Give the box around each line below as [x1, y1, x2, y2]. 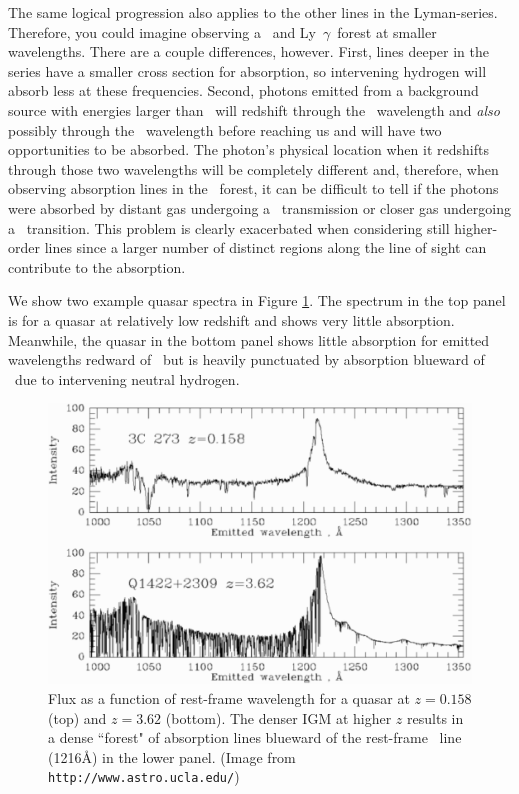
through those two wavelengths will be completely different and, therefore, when [8, 158, 499, 179]
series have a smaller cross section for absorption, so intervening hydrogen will [8, 60, 487, 81]
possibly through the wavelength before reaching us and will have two [8, 119, 442, 140]
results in [407, 707, 464, 728]
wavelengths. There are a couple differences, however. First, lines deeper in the [8, 41, 489, 62]
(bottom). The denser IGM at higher [165, 707, 392, 728]
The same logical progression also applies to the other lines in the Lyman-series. [8, 2, 498, 22]
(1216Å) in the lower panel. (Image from [48, 746, 296, 767]
